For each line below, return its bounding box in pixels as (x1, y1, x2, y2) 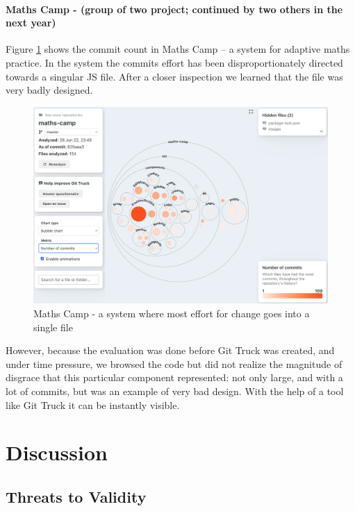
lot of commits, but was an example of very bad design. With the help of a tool (6, 383, 344, 398)
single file (33, 319, 73, 334)
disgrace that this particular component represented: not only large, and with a (6, 370, 343, 385)
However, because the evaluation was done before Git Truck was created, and (6, 343, 335, 358)
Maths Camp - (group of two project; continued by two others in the (6, 1, 343, 16)
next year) (6, 15, 56, 30)
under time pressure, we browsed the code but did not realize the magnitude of (6, 356, 342, 371)
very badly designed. (6, 83, 93, 97)
